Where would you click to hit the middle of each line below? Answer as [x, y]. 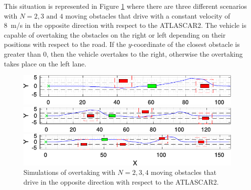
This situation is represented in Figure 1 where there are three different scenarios [125, 6]
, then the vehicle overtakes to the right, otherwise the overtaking [145, 53]
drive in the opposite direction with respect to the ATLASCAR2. [121, 181]
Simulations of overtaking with [69, 172]
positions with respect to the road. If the [65, 44]
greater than [23, 53]
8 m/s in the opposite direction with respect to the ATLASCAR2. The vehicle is [125, 25]
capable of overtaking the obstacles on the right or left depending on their [115, 34]
